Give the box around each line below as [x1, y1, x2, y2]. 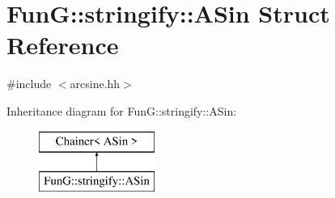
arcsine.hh [70, 75, 121, 92]
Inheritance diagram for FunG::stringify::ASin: [6, 102, 237, 119]
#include [6, 75, 52, 92]
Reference [6, 28, 119, 61]
